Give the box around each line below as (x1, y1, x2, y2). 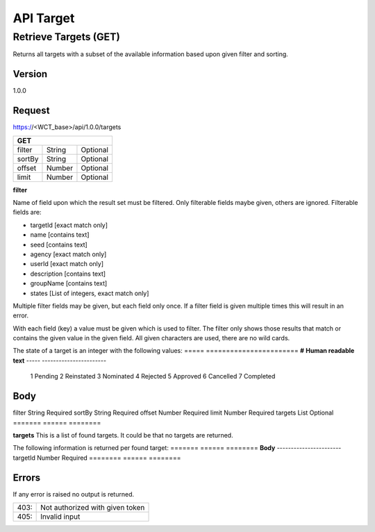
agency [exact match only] (30, 250, 107, 258)
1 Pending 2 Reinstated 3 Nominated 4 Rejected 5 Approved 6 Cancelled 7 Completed (30, 372, 276, 381)
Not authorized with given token (40, 503, 145, 512)
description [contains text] (30, 269, 106, 278)
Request (12, 105, 50, 117)
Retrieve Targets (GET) (12, 31, 121, 43)
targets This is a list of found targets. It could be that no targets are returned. (12, 431, 233, 439)
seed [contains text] (30, 240, 88, 249)
